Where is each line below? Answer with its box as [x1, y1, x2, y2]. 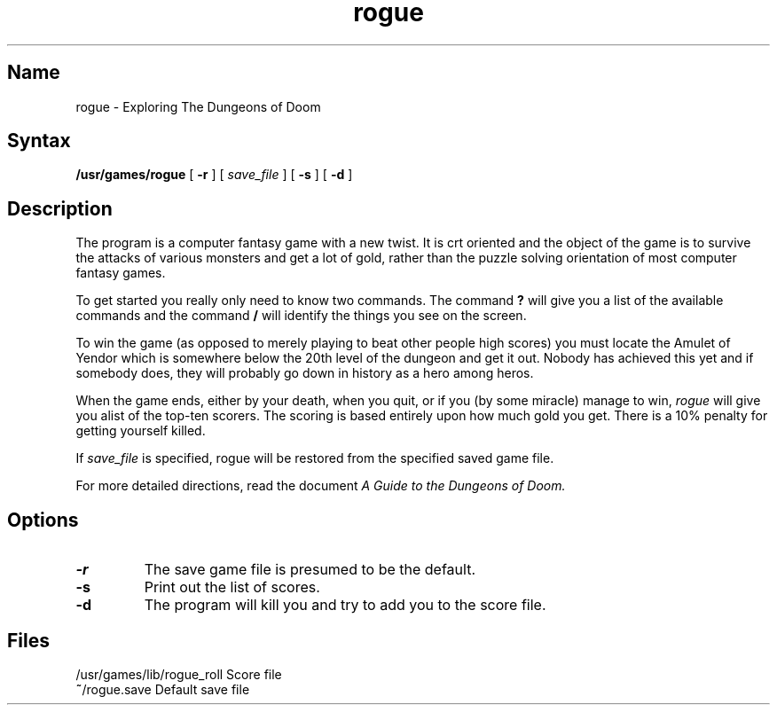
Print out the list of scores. [144, 578, 320, 597]
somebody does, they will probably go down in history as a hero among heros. [75, 365, 534, 381]
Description [7, 197, 113, 220]
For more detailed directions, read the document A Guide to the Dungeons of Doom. [75, 478, 566, 494]
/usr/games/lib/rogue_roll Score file [75, 666, 282, 682]
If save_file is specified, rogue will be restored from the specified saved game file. [75, 450, 554, 466]
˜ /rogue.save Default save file [75, 681, 250, 697]
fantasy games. [75, 265, 166, 281]
